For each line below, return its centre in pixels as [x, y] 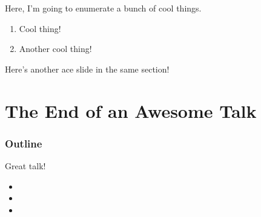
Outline [24, 143]
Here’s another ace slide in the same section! [87, 69]
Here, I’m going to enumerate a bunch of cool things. [103, 8]
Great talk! [25, 165]
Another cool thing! [55, 49]
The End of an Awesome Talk [131, 110]
